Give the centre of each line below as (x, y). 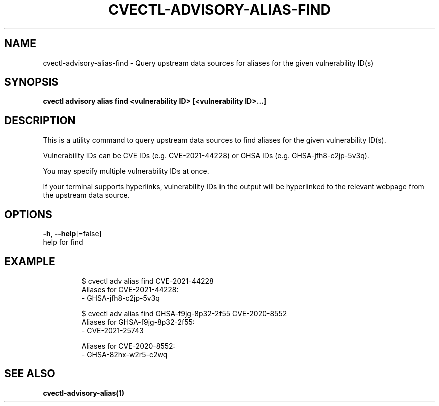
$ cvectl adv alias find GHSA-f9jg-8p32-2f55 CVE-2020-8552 (184, 313)
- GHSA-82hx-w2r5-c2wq (125, 354)
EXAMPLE (30, 261)
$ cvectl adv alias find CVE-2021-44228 (148, 281)
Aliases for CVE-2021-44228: (130, 289)
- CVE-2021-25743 (113, 330)
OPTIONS (28, 214)
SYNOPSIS (31, 82)
